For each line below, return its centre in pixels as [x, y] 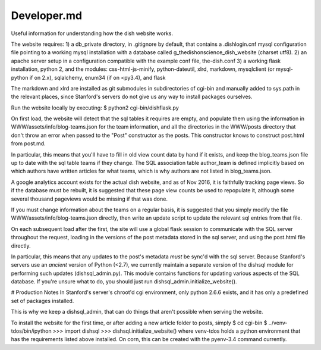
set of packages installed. [43, 301]
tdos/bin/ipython [31, 331]
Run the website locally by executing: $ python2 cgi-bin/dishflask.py [95, 108]
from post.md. [28, 143]
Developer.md [47, 15]
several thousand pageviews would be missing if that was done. [89, 199]
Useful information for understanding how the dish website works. [92, 33]
